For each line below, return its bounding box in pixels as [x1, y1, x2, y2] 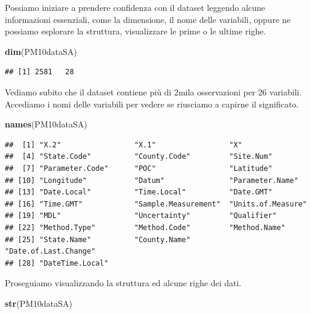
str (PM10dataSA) [5, 296, 73, 309]
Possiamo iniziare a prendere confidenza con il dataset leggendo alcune [5, 1, 265, 13]
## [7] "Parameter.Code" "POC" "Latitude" [5, 164, 272, 173]
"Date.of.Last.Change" [5, 247, 96, 256]
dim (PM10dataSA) [5, 45, 77, 57]
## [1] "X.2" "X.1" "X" [5, 140, 242, 149]
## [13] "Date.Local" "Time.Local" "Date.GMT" [5, 188, 272, 197]
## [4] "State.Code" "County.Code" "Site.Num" [5, 152, 272, 161]
